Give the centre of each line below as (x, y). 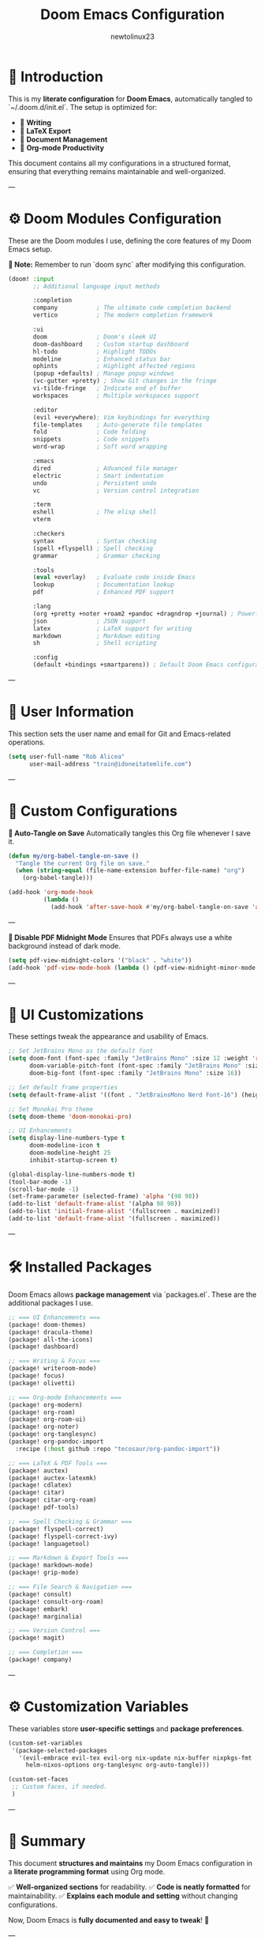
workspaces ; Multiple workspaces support (116, 396)
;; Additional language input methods (96, 286)
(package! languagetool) (49, 1544)
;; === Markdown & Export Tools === (68, 1558)
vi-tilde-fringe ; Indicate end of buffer (107, 388)
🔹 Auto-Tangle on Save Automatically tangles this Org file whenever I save (129, 833)
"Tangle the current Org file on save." (82, 863)
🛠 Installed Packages (80, 1267)
